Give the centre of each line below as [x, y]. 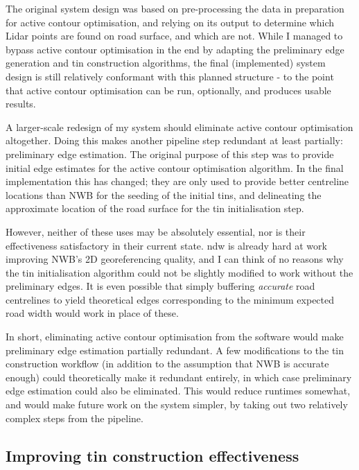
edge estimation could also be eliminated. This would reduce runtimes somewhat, [178, 391]
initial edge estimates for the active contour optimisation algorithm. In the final [175, 167]
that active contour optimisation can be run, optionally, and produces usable [168, 90]
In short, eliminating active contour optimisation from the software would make [175, 337]
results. [21, 104]
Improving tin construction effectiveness [152, 455]
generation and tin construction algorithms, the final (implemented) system [166, 63]
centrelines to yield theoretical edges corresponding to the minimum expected [170, 299]
